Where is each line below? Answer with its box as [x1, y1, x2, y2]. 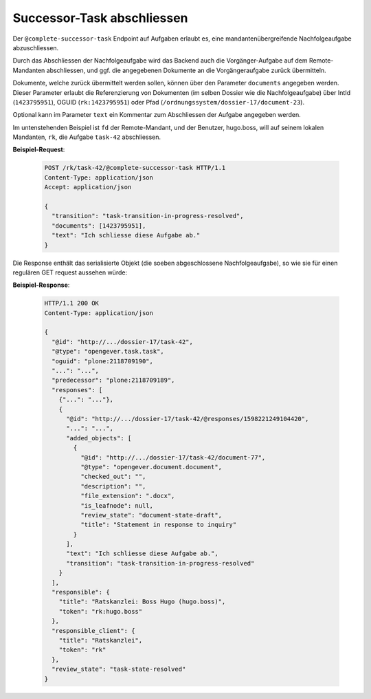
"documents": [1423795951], [52, 222, 146, 230]
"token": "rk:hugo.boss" [58, 607, 143, 615]
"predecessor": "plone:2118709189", [52, 376, 175, 385]
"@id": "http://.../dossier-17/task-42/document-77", [80, 453, 266, 461]
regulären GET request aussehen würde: [12, 268, 127, 277]
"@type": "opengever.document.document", [80, 463, 223, 471]
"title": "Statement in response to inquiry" [80, 521, 237, 529]
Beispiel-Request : [12, 145, 65, 154]
